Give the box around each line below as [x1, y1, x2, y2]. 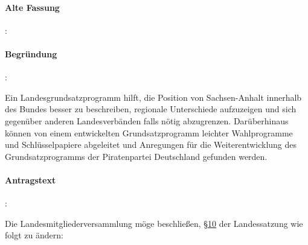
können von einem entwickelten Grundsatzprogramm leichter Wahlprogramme [5, 126, 293, 139]
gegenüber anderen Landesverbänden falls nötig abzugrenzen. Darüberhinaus [5, 114, 289, 127]
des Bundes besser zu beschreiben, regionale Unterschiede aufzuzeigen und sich [5, 103, 297, 115]
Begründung [5, 47, 57, 60]
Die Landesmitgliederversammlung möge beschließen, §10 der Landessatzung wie [5, 217, 303, 229]
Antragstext [5, 173, 56, 186]
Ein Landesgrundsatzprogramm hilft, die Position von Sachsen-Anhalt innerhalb [5, 91, 302, 103]
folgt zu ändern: [5, 229, 63, 241]
